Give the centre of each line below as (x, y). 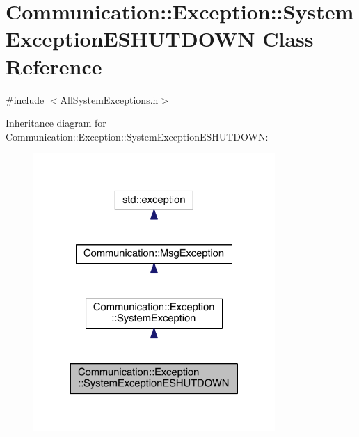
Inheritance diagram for (56, 123)
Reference (54, 66)
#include (25, 99)
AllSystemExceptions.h (109, 99)
